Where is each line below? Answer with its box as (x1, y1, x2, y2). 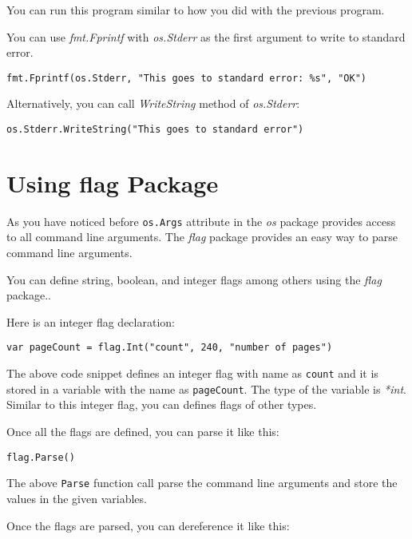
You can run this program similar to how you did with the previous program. (6, 2, 385, 18)
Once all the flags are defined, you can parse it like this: (6, 423, 279, 439)
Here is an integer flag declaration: (6, 313, 175, 330)
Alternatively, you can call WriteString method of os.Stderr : (6, 95, 300, 112)
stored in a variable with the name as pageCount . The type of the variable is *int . (6, 380, 406, 397)
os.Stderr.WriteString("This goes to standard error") (6, 124, 304, 136)
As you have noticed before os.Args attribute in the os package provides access (6, 212, 396, 229)
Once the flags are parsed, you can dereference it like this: (6, 517, 290, 533)
